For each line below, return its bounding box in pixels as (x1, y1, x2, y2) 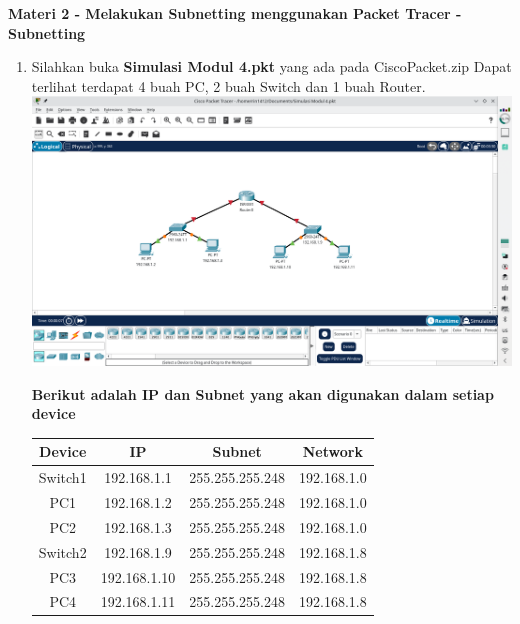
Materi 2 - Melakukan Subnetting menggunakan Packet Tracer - (8, 3, 462, 23)
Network (302, 441, 363, 462)
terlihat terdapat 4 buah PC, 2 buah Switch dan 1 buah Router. (31, 75, 426, 96)
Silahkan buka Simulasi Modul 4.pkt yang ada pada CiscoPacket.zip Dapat (31, 56, 512, 77)
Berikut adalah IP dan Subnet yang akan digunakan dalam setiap (31, 383, 494, 404)
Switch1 (38, 467, 87, 488)
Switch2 (38, 541, 87, 562)
